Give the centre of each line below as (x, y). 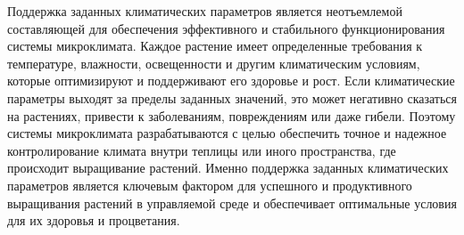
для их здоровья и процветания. (94, 220)
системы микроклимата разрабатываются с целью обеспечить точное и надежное (227, 133)
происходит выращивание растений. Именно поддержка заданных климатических (228, 168)
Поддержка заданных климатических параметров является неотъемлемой (205, 11)
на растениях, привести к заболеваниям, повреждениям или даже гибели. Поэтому (232, 115)
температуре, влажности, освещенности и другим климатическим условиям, (214, 63)
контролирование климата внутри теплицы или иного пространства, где (202, 150)
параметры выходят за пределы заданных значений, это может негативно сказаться (232, 97)
